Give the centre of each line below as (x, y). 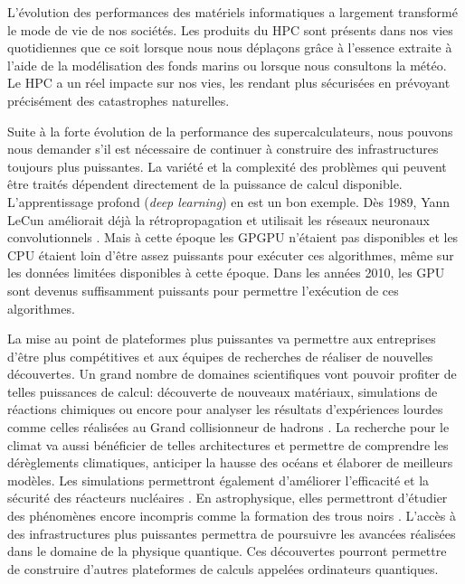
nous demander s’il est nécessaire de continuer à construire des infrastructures (223, 149)
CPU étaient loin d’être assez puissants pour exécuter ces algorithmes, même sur (231, 254)
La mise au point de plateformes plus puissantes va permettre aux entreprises (222, 339)
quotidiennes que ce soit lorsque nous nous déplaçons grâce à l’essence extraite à (230, 47)
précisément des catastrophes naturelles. (119, 100)
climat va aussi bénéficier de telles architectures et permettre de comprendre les (228, 444)
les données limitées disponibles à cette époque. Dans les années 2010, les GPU (226, 273)
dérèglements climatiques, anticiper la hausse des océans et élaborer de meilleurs (230, 462)
